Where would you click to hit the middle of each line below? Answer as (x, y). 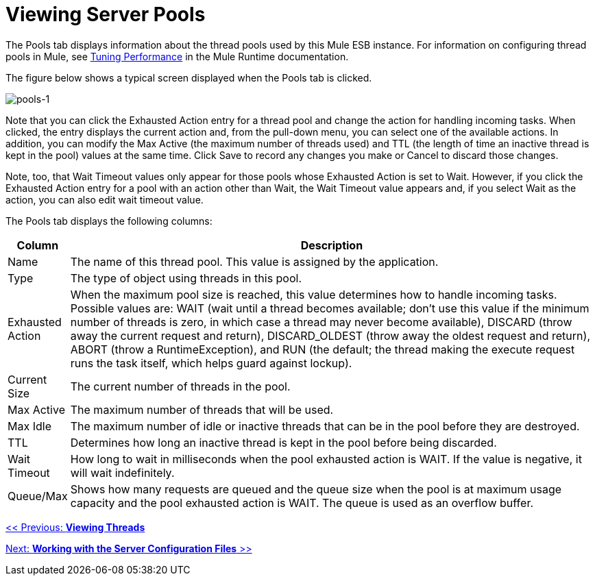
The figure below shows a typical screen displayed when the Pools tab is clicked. (189, 77)
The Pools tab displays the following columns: (109, 221)
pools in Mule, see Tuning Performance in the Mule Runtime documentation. (177, 56)
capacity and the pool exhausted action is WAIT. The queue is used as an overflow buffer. (302, 503)
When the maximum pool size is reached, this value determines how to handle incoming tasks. (314, 294)
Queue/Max (38, 496)
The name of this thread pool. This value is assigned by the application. (254, 261)
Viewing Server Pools (106, 14)
